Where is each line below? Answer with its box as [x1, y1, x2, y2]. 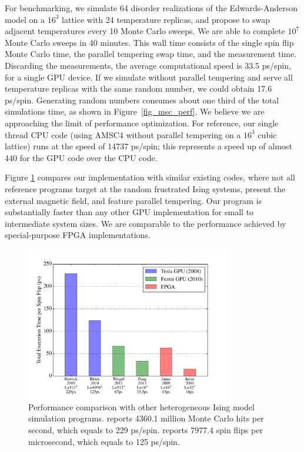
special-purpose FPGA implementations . [5, 229, 151, 241]
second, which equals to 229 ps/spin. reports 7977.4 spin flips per [28, 424, 263, 436]
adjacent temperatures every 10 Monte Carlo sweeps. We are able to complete [5, 25, 285, 37]
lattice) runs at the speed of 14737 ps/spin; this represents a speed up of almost [5, 140, 292, 152]
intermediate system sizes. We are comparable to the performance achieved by [5, 217, 286, 229]
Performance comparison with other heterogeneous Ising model [28, 400, 255, 413]
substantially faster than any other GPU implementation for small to [5, 206, 254, 218]
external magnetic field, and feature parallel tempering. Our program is [5, 194, 262, 206]
